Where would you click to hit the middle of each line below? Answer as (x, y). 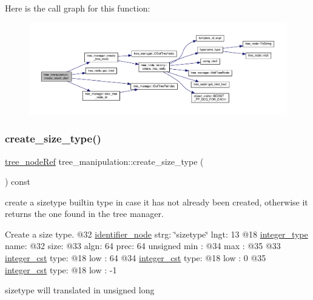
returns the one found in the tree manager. (84, 214)
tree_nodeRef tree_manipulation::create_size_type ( (104, 161)
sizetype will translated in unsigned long (80, 290)
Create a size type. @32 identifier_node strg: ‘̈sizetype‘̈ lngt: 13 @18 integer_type (156, 234)
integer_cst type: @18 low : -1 (61, 269)
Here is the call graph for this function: (78, 8)
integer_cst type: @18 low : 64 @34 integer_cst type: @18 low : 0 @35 (136, 258)
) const (18, 182)
